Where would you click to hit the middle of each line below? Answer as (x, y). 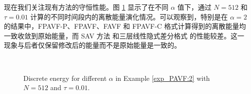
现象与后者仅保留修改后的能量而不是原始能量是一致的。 (92, 45)
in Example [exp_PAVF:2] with (163, 78)
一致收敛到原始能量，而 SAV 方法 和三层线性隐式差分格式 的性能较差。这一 (124, 35)
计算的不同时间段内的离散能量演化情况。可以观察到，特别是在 (129, 16)
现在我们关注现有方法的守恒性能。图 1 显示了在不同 (86, 7)
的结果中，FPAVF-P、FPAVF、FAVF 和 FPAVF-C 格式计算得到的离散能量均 (125, 26)
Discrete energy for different (65, 78)
